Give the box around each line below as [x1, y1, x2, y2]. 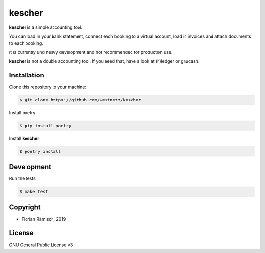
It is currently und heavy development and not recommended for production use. [9, 49, 173, 55]
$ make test [19, 189, 49, 195]
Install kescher [9, 135, 39, 141]
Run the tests [9, 176, 36, 181]
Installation [9, 71, 44, 79]
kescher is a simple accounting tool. [9, 25, 83, 30]
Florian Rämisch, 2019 [21, 216, 66, 222]
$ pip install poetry [19, 123, 72, 128]
